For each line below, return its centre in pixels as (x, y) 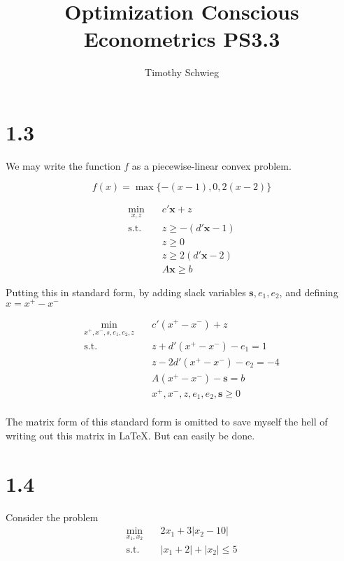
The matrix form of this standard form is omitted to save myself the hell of (167, 422)
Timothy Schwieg (182, 72)
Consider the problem (52, 517)
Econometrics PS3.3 (182, 39)
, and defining (309, 292)
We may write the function (63, 165)
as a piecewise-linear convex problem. (212, 165)
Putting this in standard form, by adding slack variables (126, 292)
